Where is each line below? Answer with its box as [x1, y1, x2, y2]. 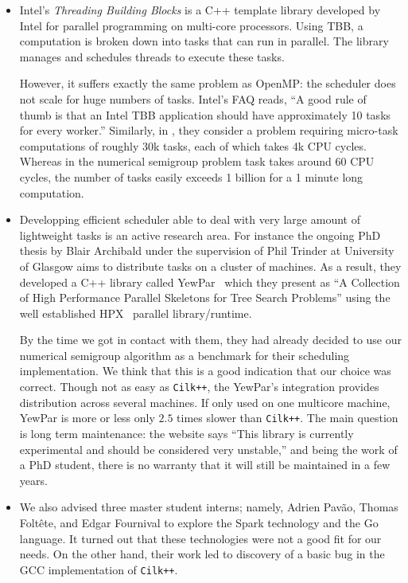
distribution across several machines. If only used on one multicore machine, [19, 393, 391, 410]
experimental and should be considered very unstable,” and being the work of [19, 440, 398, 457]
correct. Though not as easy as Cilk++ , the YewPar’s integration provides [19, 378, 379, 395]
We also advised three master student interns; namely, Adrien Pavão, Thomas [19, 499, 398, 515]
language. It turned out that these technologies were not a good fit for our [19, 530, 382, 546]
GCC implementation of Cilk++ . [19, 561, 178, 577]
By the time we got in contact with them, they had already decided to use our [19, 331, 402, 348]
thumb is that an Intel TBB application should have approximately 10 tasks [19, 106, 391, 123]
